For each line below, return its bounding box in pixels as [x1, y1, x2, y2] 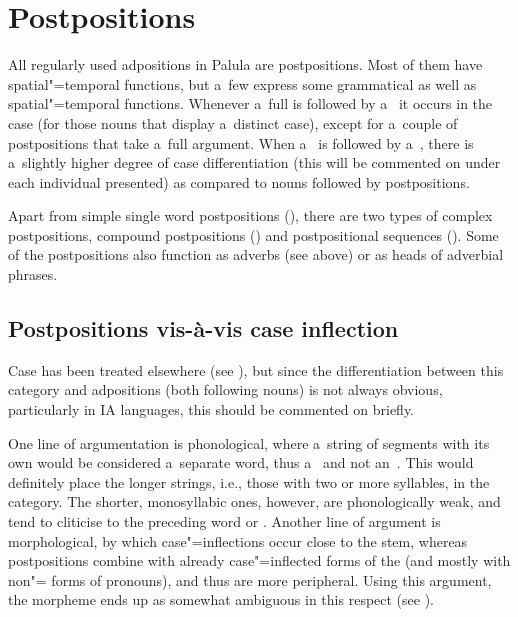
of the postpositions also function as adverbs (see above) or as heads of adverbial [8, 244, 504, 265]
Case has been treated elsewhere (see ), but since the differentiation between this [8, 359, 504, 380]
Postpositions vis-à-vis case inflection [8, 313, 399, 344]
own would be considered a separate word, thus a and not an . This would [8, 452, 474, 473]
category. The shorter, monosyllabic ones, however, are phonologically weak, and [8, 491, 501, 512]
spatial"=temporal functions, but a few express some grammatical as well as [8, 73, 477, 94]
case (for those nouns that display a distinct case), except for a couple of [8, 112, 458, 133]
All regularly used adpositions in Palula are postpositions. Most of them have [8, 54, 483, 75]
